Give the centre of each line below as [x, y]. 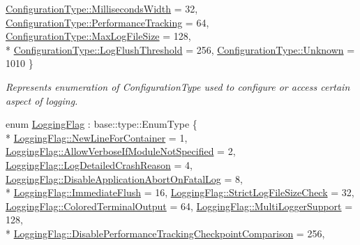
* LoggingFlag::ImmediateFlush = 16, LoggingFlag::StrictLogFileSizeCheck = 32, [180, 192]
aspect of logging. [42, 100]
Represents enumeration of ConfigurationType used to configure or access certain [178, 86]
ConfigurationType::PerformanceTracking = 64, [107, 22]
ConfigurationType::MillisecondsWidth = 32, [102, 8]
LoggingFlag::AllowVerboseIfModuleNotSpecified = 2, [121, 151]
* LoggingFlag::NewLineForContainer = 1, [97, 137]
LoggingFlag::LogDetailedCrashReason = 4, [99, 164]
